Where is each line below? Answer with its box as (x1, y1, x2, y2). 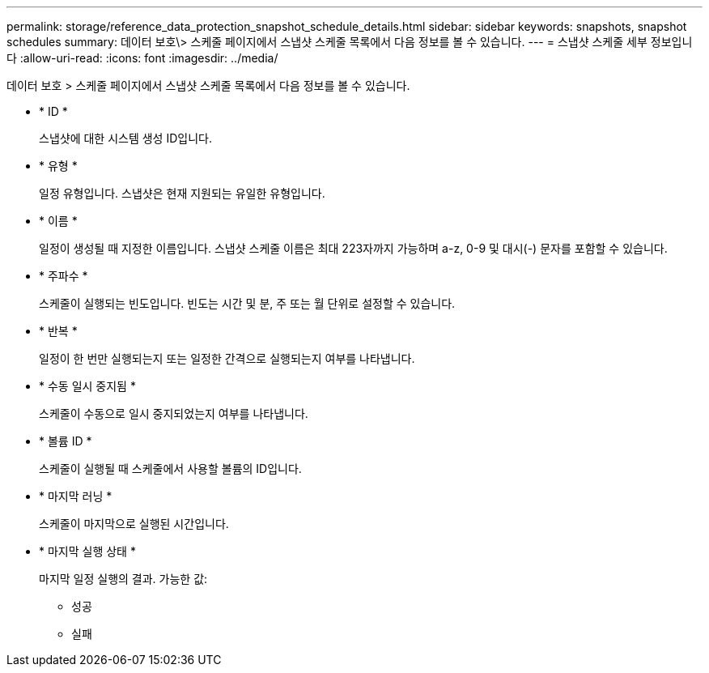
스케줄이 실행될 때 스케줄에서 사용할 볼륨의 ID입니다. (39, 462, 302, 475)
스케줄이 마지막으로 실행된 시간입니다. (39, 517, 229, 530)
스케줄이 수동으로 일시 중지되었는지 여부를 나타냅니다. (39, 407, 308, 420)
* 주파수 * (39, 269, 88, 283)
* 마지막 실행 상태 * (39, 544, 136, 558)
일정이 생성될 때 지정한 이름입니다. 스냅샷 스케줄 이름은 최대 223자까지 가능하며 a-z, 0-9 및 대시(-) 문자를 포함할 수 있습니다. (39, 241, 668, 255)
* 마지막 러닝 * (39, 489, 113, 503)
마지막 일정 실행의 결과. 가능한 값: (39, 572, 208, 586)
